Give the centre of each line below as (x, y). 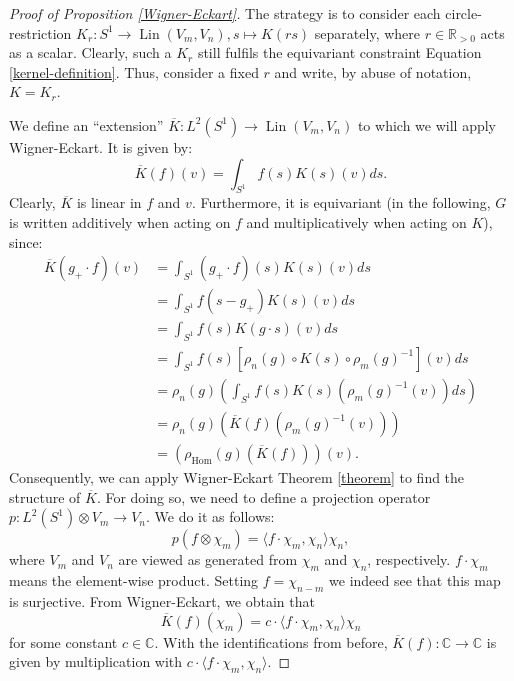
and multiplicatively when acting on (356, 221)
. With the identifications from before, (271, 641)
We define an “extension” (86, 124)
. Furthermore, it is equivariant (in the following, (341, 202)
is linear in (109, 202)
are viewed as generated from (208, 559)
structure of (45, 496)
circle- (463, 13)
